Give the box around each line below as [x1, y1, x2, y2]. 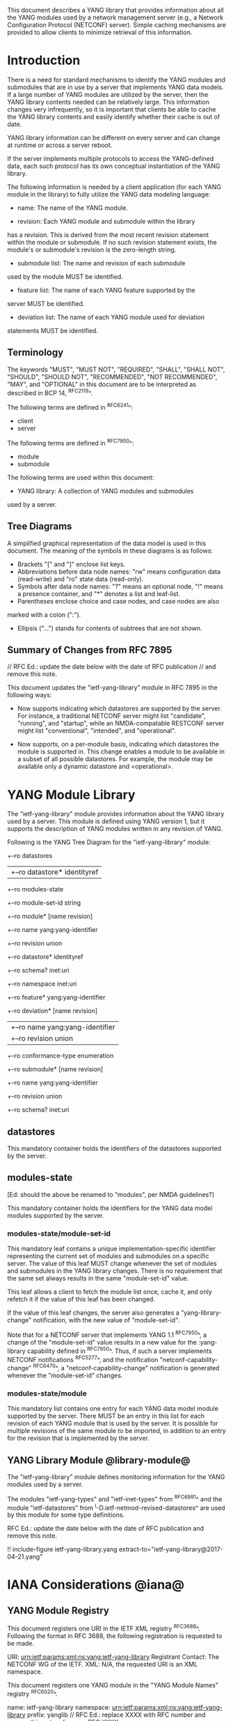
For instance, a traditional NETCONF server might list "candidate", [17, 712, 207, 720]
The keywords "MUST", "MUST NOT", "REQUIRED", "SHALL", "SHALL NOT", [7, 365, 225, 374]
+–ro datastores [7, 852, 53, 860]
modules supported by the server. [7, 1211, 104, 1219]
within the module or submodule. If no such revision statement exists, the [7, 238, 217, 246]
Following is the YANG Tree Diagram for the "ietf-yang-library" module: [7, 838, 211, 846]
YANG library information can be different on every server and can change [7, 133, 220, 141]
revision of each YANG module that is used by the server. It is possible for [7, 1419, 218, 1428]
